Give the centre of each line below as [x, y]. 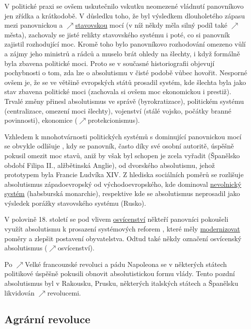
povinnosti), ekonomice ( [41, 120]
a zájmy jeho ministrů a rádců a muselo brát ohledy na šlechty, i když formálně [122, 53]
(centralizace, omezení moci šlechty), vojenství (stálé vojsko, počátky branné [118, 110]
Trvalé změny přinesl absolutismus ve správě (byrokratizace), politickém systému [124, 101]
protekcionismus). [114, 120]
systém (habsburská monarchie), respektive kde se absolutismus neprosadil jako [122, 193]
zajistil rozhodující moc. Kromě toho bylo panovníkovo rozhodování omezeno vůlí [125, 44]
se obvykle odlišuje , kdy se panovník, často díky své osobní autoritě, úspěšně [119, 146]
